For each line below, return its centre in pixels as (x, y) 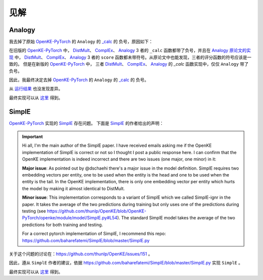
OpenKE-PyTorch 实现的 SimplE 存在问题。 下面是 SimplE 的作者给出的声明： (86, 123)
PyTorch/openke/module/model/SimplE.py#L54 (70, 218)
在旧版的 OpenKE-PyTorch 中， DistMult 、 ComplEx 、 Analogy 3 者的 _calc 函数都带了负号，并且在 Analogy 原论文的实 (130, 51)
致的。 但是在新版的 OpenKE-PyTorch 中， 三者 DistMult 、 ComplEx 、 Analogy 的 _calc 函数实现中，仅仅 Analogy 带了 (129, 64)
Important (33, 137)
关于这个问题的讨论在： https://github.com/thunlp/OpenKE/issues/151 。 (81, 254)
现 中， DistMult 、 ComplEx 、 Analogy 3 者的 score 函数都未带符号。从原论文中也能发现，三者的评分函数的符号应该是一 (130, 57)
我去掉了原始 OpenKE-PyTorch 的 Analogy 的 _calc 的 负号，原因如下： (81, 42)
